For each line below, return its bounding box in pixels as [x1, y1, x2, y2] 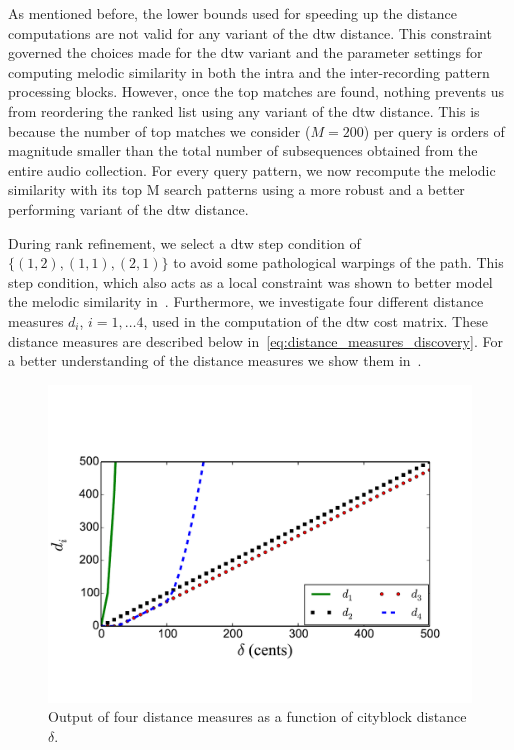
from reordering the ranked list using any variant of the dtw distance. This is [8, 100, 480, 121]
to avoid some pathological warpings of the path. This [173, 252, 504, 273]
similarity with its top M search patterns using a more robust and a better [8, 179, 465, 200]
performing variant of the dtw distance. [8, 198, 249, 219]
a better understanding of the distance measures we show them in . [8, 350, 422, 371]
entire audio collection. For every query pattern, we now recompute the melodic [8, 159, 496, 180]
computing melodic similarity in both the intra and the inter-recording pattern [8, 61, 490, 82]
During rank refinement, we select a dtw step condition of [8, 232, 361, 253]
